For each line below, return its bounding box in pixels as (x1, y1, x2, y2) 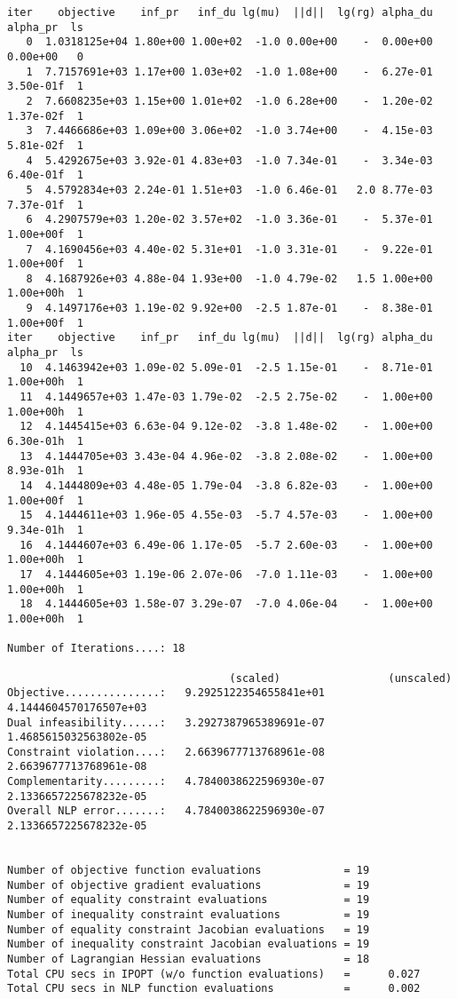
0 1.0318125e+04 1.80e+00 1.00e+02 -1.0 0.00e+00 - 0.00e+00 (26, 36, 433, 49)
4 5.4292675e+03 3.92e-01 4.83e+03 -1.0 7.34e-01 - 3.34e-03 (26, 154, 433, 167)
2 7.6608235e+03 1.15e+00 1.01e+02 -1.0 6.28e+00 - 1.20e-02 (26, 94, 433, 107)
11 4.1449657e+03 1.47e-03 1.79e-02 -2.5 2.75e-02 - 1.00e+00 (20, 391, 433, 404)
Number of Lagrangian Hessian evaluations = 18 (7, 953, 370, 965)
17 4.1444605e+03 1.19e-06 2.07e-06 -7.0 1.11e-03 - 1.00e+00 (20, 567, 433, 581)
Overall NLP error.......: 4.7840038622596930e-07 (7, 805, 325, 818)
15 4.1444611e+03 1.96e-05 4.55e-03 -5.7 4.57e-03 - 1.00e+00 (20, 509, 433, 522)
